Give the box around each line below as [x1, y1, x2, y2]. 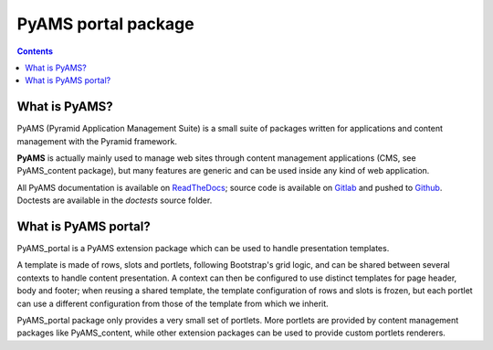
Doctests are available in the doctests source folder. [16, 195, 213, 206]
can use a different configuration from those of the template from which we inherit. [16, 298, 329, 309]
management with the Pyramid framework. [16, 135, 178, 146]
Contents [16, 46, 54, 57]
